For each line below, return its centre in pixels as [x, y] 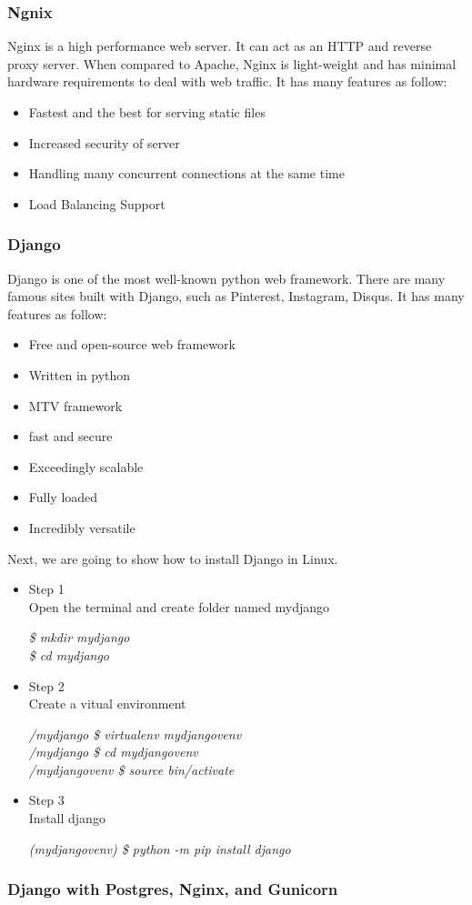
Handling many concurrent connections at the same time [186, 173]
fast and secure [70, 436]
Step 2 [46, 685]
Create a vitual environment [107, 704]
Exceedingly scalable [86, 466]
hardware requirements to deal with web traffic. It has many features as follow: [227, 81]
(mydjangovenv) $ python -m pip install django [160, 848]
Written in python [80, 374]
